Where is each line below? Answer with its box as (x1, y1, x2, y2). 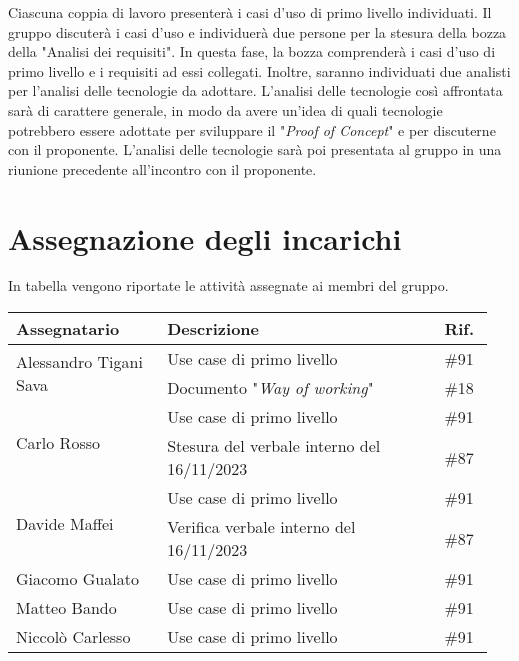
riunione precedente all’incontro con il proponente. (8, 158, 317, 179)
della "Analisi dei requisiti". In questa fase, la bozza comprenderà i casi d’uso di (8, 41, 496, 62)
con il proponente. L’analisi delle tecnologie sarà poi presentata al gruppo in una (8, 139, 502, 160)
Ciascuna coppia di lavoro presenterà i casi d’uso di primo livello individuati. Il (8, 2, 492, 22)
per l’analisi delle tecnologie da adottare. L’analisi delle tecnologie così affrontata (8, 80, 503, 101)
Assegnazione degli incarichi (8, 217, 402, 258)
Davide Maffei (16, 512, 114, 536)
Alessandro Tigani (16, 350, 143, 374)
